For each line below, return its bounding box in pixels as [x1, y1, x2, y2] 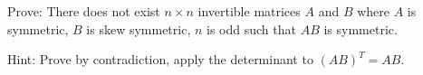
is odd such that [207, 19, 296, 38]
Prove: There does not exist [7, 2, 160, 20]
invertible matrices [197, 2, 301, 20]
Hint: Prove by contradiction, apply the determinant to [7, 50, 313, 69]
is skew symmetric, [86, 19, 191, 38]
